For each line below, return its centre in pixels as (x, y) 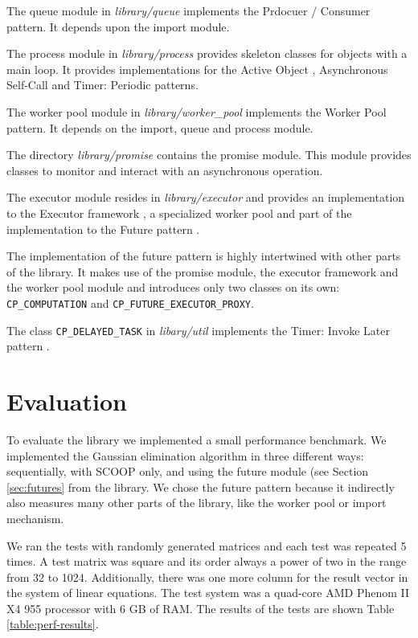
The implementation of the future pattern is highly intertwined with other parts (204, 256)
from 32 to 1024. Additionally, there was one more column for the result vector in (207, 577)
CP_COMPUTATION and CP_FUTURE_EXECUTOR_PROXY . (130, 303)
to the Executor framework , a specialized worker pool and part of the (179, 213)
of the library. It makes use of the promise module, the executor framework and (203, 271)
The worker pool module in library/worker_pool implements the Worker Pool (197, 111)
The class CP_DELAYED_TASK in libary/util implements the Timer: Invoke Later (198, 330)
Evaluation (67, 401)
